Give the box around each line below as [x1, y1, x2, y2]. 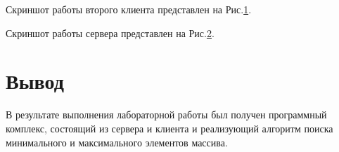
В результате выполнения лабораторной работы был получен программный [6, 107, 327, 122]
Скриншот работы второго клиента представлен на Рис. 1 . [6, 2, 252, 16]
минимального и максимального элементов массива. [6, 134, 228, 149]
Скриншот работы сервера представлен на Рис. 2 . [6, 25, 215, 40]
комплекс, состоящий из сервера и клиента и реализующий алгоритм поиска [6, 120, 333, 135]
